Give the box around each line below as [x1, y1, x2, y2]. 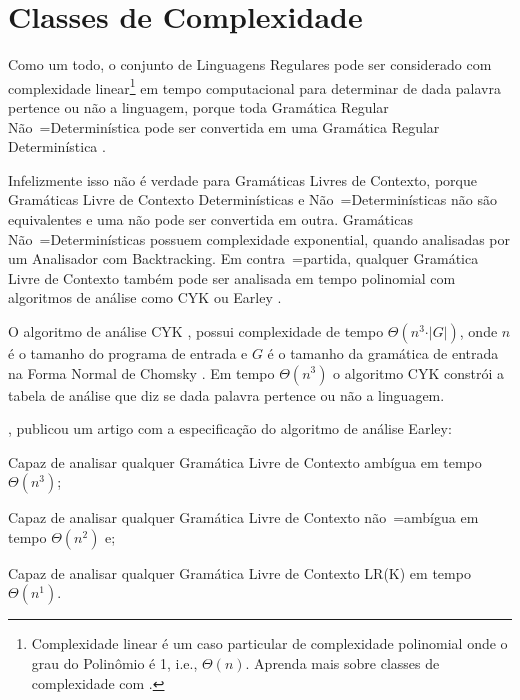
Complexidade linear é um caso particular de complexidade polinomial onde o [31, 633, 508, 654]
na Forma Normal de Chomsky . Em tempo [8, 362, 275, 383]
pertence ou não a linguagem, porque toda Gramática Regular [8, 96, 389, 117]
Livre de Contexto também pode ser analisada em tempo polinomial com [8, 267, 456, 288]
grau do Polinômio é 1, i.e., [31, 653, 198, 674]
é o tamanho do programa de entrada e [8, 342, 248, 363]
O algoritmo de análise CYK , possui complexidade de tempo [8, 320, 384, 341]
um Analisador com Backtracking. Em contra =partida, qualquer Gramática [8, 248, 479, 269]
